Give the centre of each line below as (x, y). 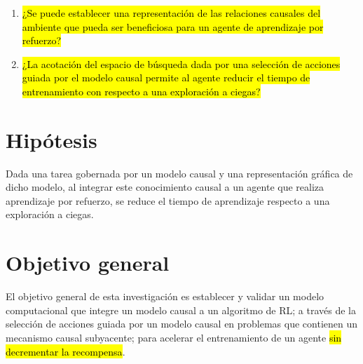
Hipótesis (52, 139)
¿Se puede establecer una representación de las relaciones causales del (171, 13)
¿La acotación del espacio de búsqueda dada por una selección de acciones (181, 63)
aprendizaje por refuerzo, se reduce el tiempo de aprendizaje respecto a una (168, 200)
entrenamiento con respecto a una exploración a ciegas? (141, 91)
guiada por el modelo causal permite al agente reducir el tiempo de (166, 77)
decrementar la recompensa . (66, 351)
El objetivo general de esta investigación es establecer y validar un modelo (165, 296)
